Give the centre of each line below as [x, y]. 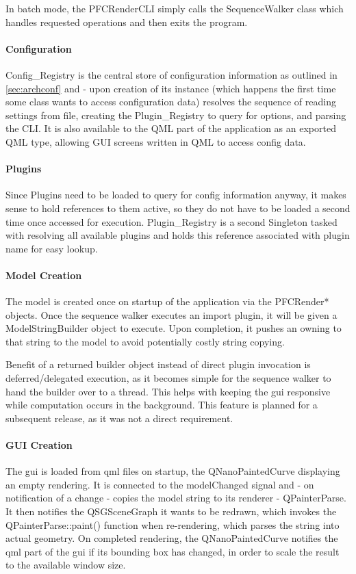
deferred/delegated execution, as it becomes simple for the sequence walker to [168, 378]
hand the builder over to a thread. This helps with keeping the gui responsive [168, 391]
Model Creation [44, 275]
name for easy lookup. [52, 248]
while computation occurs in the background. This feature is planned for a [162, 405]
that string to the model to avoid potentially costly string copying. [145, 341]
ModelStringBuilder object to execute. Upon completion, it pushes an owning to [174, 328]
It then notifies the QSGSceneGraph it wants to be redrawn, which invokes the [171, 511]
